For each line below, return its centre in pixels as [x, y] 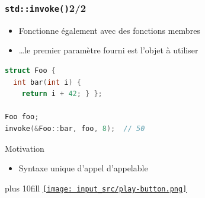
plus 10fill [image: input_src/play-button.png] [96, 188]
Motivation [25, 148]
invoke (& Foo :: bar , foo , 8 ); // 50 [75, 128]
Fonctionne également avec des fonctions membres [109, 30]
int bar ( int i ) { [47, 82]
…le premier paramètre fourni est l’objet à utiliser [108, 50]
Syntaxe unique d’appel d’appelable [83, 168]
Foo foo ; [22, 117]
